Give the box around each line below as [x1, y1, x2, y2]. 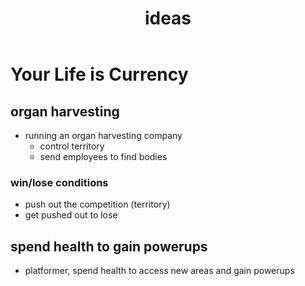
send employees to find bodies [39, 151, 168, 162]
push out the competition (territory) [24, 198, 171, 211]
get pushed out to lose [24, 209, 118, 221]
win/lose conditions [10, 175, 109, 189]
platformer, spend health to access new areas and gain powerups [24, 265, 295, 277]
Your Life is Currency [10, 63, 189, 86]
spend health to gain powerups [10, 238, 208, 255]
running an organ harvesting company [24, 130, 183, 141]
